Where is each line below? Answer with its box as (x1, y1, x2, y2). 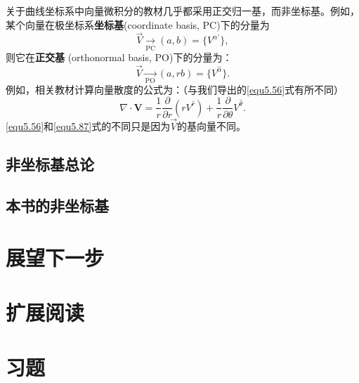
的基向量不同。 (176, 119, 246, 134)
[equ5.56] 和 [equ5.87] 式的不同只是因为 (6, 119, 171, 134)
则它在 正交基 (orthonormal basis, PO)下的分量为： (6, 49, 233, 64)
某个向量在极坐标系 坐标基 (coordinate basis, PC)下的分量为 (6, 17, 270, 32)
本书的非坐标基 (6, 194, 109, 216)
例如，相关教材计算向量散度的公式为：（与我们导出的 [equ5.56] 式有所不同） (6, 82, 344, 96)
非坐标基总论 (6, 153, 94, 175)
